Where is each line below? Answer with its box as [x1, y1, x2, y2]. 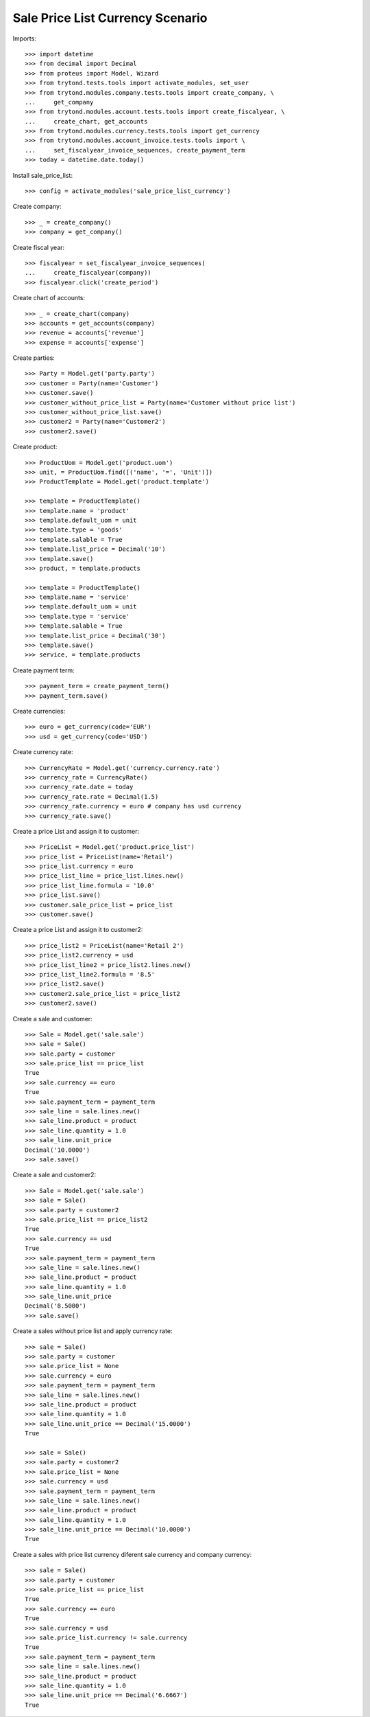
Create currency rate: [12, 748, 73, 756]
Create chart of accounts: [12, 294, 86, 302]
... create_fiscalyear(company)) [25, 269, 152, 277]
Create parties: [12, 354, 55, 362]
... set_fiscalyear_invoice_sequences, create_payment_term [25, 146, 246, 154]
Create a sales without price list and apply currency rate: [12, 1327, 173, 1335]
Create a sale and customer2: [12, 1171, 96, 1179]
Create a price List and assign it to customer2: [12, 926, 143, 934]
